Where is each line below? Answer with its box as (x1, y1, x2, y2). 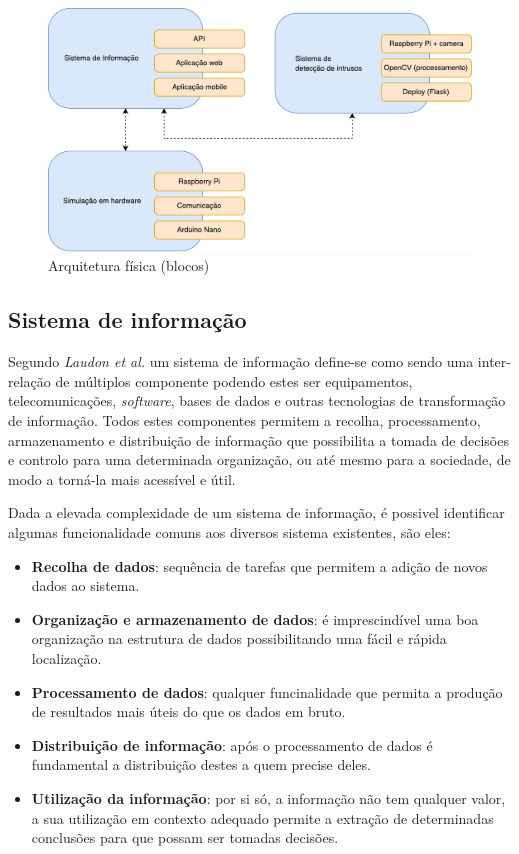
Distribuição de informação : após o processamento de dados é (31, 734, 433, 755)
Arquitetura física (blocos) (48, 255, 210, 276)
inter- (477, 351, 511, 372)
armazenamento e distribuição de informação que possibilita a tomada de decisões (8, 429, 509, 450)
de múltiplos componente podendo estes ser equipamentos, (55, 370, 413, 391)
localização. (31, 647, 102, 668)
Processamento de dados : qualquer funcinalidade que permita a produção (31, 681, 503, 702)
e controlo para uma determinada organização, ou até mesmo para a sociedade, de (8, 449, 511, 470)
